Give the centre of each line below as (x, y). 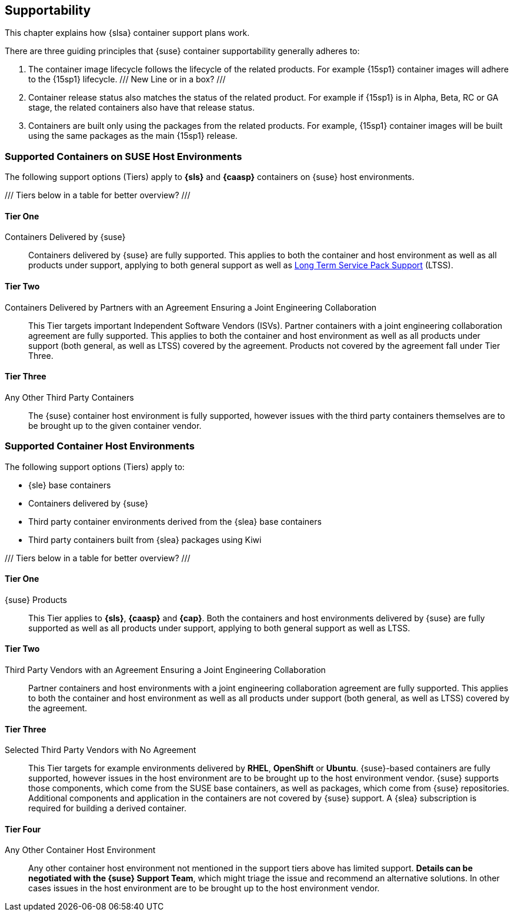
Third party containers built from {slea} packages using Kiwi (145, 539)
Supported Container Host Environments (100, 446)
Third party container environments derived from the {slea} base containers (175, 521)
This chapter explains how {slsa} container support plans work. (127, 33)
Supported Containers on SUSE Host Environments (124, 156)
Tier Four (23, 829)
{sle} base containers (70, 485)
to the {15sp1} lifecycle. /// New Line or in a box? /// (127, 79)
